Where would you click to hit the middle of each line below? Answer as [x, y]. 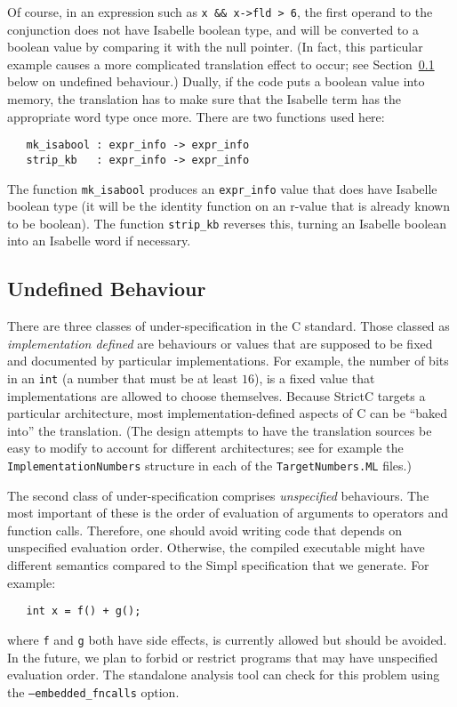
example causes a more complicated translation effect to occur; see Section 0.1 [221, 64]
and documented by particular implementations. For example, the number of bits [228, 361]
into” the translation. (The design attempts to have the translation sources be [220, 430]
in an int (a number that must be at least [123, 378]
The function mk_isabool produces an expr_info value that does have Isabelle [222, 188]
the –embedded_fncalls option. [93, 691]
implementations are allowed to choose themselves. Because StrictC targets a [216, 395]
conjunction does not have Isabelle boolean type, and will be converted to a [213, 29]
